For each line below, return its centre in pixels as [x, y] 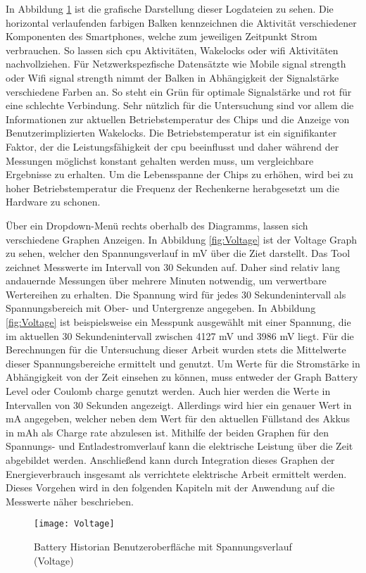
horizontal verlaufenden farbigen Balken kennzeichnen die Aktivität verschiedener [181, 22]
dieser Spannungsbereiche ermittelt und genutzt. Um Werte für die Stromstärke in [183, 363]
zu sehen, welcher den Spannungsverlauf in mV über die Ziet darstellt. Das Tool [178, 253]
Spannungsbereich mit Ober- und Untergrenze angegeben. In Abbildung [161, 308]
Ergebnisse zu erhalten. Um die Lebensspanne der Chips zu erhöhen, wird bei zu [179, 174]
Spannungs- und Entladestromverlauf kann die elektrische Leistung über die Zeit [179, 446]
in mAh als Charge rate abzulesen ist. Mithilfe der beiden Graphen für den [168, 432]
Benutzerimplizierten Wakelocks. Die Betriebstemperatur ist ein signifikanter [171, 133]
